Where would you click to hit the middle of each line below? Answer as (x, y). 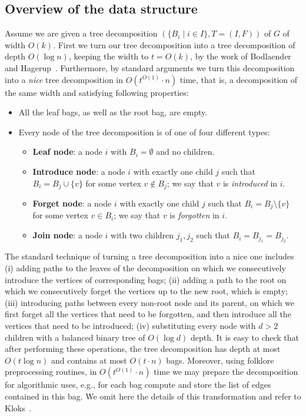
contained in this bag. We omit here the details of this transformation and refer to (153, 396)
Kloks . (18, 407)
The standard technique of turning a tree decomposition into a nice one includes (149, 256)
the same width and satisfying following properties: (97, 92)
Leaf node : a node (67, 152)
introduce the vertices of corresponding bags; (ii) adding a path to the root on (146, 279)
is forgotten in (194, 215)
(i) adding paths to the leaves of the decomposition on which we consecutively (145, 268)
